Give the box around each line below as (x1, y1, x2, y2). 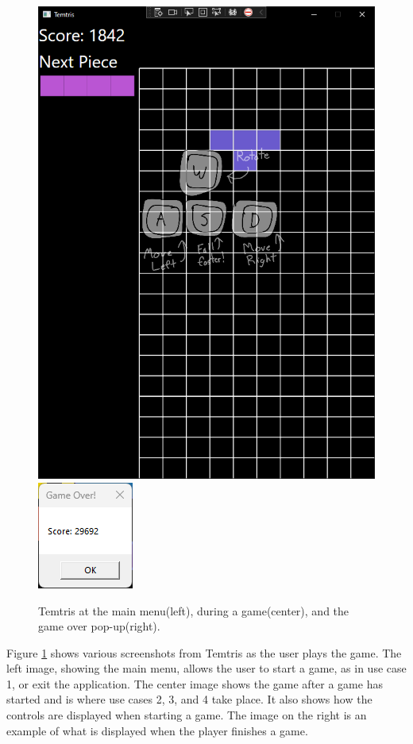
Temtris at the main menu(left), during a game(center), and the (38, 602, 349, 619)
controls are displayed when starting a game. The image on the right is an (6, 707, 367, 723)
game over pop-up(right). (38, 618, 160, 634)
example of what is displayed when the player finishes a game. (6, 722, 308, 738)
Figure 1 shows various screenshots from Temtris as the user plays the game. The (6, 644, 402, 661)
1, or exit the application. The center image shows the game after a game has (6, 675, 383, 692)
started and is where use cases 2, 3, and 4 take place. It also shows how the (6, 691, 372, 707)
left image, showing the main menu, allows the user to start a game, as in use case (6, 660, 407, 677)
